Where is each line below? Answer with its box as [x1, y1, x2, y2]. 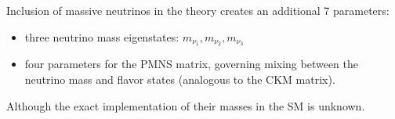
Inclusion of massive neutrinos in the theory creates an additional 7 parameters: [6, 2, 390, 18]
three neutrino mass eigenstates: [24, 28, 179, 45]
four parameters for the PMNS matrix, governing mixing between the [24, 56, 358, 72]
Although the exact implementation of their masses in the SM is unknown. [6, 97, 365, 114]
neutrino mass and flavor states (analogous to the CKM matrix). [24, 71, 335, 88]
